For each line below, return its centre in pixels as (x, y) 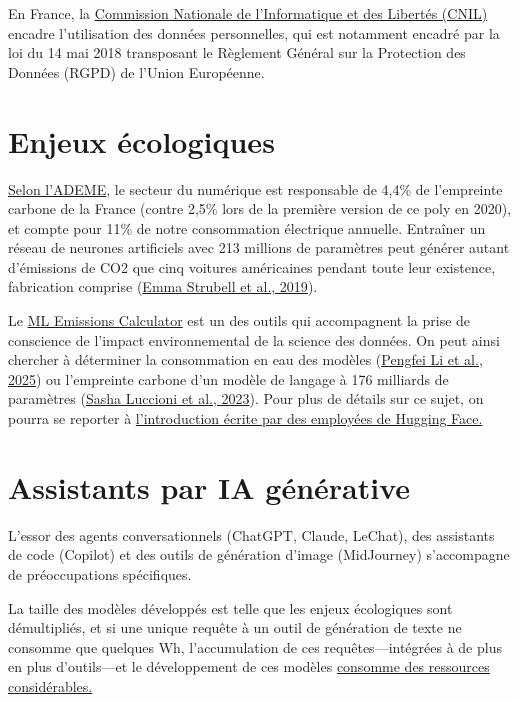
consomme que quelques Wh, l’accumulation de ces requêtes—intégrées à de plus (255, 646)
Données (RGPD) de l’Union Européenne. (136, 71)
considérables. (50, 685)
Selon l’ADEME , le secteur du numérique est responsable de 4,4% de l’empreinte (255, 188)
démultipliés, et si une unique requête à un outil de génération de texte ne (235, 627)
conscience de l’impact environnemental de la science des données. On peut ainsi (254, 339)
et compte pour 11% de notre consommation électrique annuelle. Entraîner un (247, 227)
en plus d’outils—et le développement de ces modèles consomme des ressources (249, 666)
